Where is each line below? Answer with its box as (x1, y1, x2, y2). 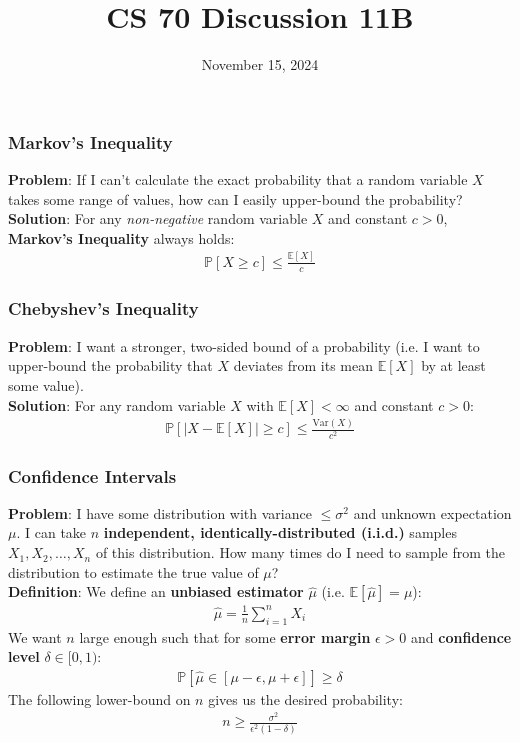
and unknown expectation (353, 502, 512, 523)
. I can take (16, 522, 87, 543)
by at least (421, 355, 486, 376)
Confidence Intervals (8, 463, 177, 488)
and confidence (411, 626, 512, 647)
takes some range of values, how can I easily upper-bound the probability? (8, 188, 463, 209)
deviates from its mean (233, 355, 374, 376)
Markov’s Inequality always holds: (8, 227, 235, 248)
